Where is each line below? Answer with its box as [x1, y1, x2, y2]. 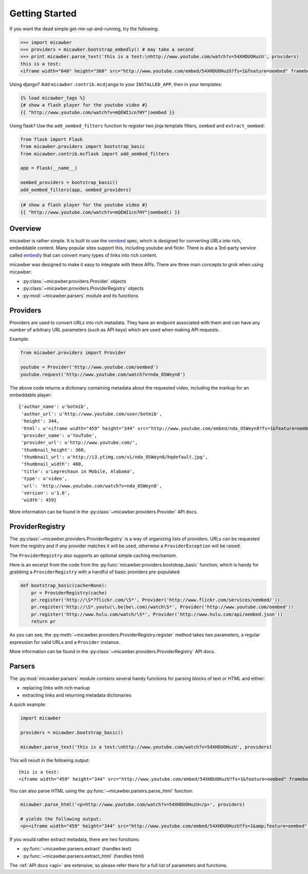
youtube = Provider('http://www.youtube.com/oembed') [20, 364, 159, 370]
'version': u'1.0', [21, 490, 70, 496]
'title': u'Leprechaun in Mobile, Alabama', [21, 468, 136, 474]
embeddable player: [9, 392, 52, 398]
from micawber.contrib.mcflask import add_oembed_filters [20, 151, 169, 157]
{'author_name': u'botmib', [18, 404, 89, 410]
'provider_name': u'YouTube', [21, 432, 98, 438]
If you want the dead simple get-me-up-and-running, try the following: [9, 26, 159, 32]
